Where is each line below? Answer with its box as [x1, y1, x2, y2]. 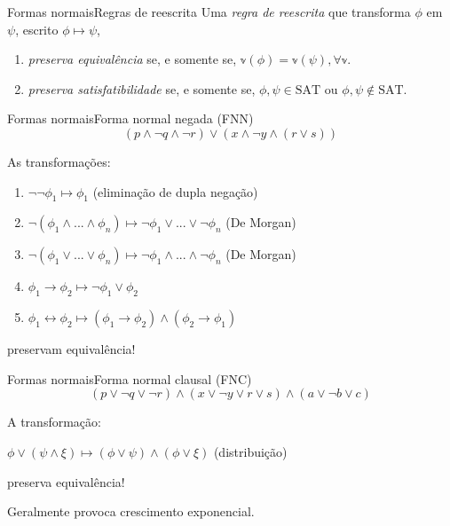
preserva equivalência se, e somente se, [28, 50, 237, 68]
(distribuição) [213, 442, 288, 460]
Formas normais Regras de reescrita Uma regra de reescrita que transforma [7, 3, 411, 20]
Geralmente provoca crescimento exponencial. [7, 502, 255, 521]
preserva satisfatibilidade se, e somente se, [28, 79, 256, 98]
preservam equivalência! [7, 340, 136, 358]
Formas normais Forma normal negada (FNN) [7, 109, 254, 128]
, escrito [15, 20, 59, 38]
